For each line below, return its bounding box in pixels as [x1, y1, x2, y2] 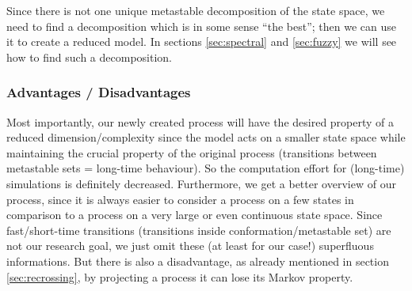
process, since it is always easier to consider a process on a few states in [6, 191, 354, 207]
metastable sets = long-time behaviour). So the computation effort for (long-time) [6, 160, 405, 176]
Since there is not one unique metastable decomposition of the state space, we [6, 2, 385, 18]
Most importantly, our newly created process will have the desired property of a [6, 113, 395, 130]
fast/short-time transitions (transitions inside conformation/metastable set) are [6, 221, 391, 238]
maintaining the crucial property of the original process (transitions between [6, 144, 377, 161]
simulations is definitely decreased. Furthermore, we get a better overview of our [6, 175, 396, 191]
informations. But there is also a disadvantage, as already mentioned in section [6, 252, 389, 269]
